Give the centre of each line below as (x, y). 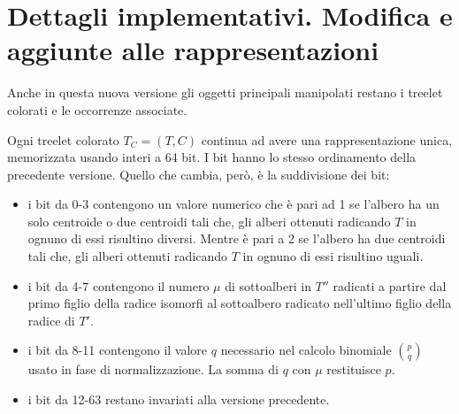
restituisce (354, 369)
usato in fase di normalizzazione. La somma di (153, 369)
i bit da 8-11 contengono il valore (118, 350)
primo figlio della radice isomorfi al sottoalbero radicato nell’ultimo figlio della (240, 303)
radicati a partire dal (390, 285)
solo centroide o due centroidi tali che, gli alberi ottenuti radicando (209, 221)
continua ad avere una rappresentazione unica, (327, 139)
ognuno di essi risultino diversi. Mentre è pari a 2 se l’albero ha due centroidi (237, 238)
